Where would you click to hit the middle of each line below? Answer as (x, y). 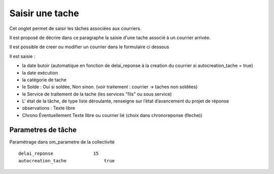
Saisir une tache (44, 13)
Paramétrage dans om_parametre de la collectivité (62, 142)
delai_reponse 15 (59, 154)
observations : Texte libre (49, 108)
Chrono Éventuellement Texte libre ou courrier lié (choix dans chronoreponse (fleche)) (112, 115)
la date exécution (40, 73)
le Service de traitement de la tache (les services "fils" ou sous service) (97, 94)
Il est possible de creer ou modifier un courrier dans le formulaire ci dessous (89, 47)
